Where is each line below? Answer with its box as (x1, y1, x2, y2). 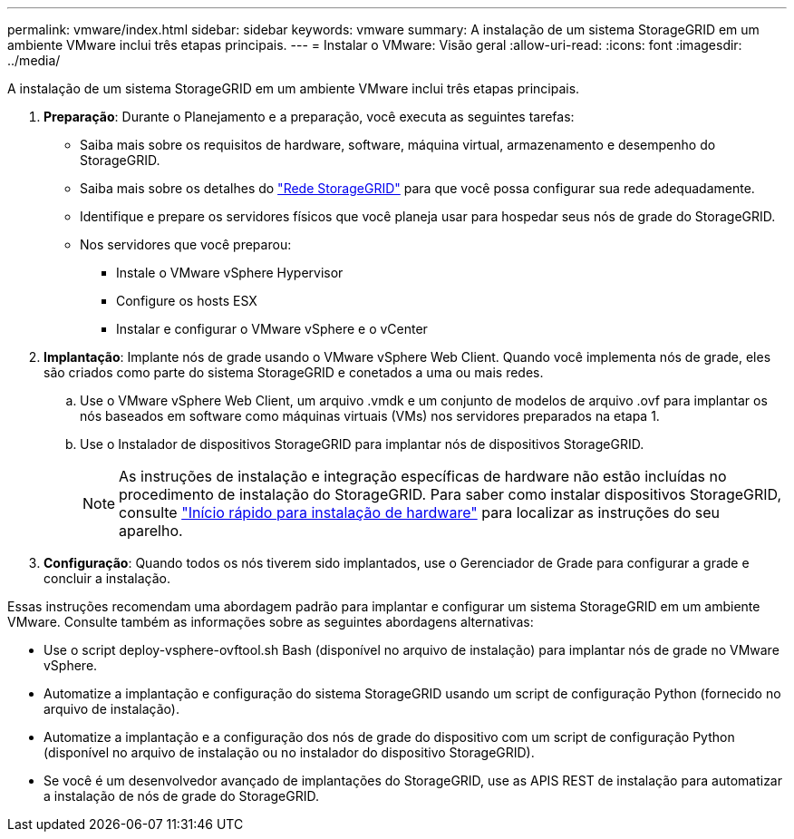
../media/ (7, 53, 61, 68)
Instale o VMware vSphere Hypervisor (116, 265, 344, 280)
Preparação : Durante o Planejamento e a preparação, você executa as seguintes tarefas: (44, 109, 575, 124)
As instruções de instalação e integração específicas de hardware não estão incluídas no (119, 467, 727, 485)
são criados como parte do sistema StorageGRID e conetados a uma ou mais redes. (44, 365, 544, 380)
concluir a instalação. (44, 571, 170, 586)
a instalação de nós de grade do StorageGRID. (44, 788, 320, 804)
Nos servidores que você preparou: (80, 237, 292, 252)
